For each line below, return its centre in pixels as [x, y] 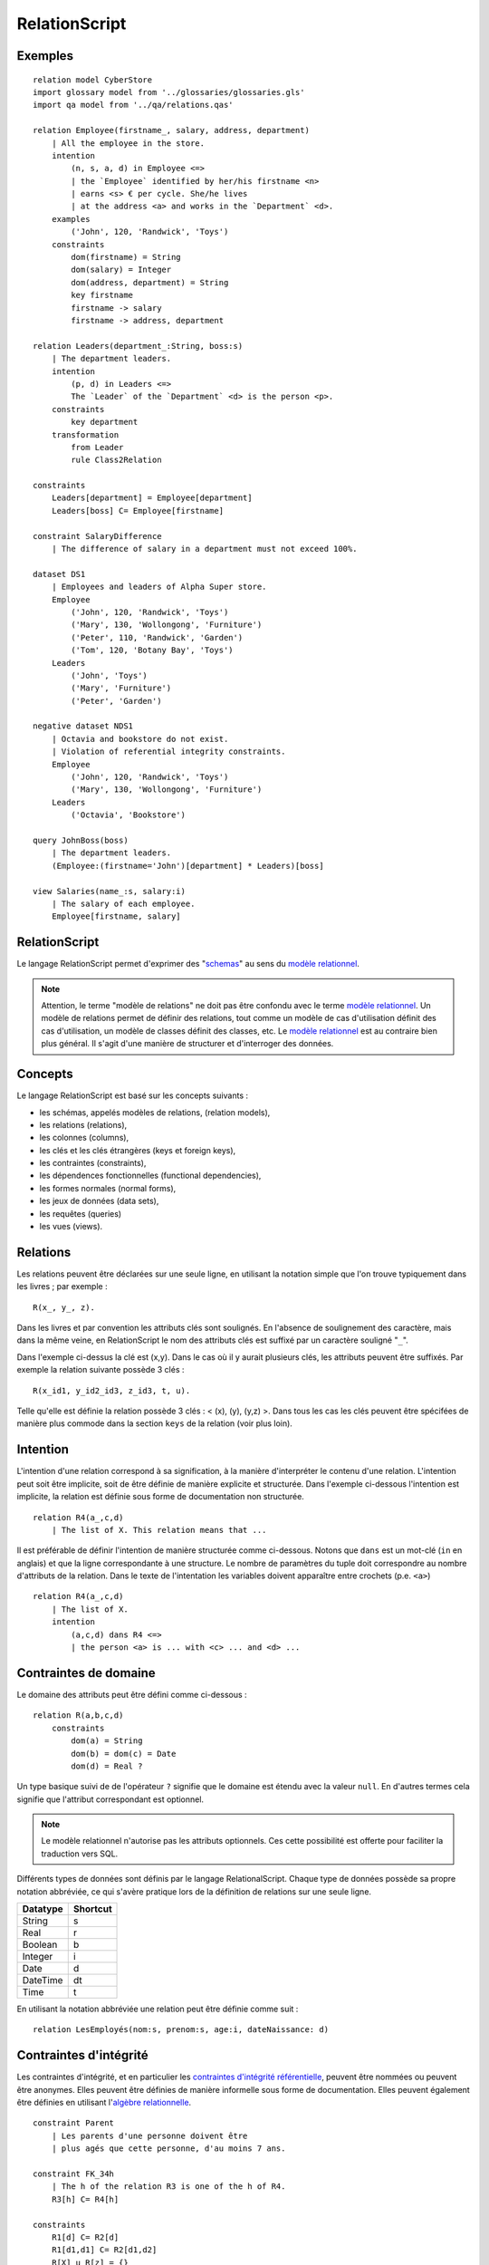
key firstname [102, 295]
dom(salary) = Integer [121, 270]
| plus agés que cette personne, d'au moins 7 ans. [168, 2149]
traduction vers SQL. [80, 1854]
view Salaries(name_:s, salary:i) [109, 891]
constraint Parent [74, 2123]
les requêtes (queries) [81, 1213]
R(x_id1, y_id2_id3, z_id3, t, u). [112, 1390]
